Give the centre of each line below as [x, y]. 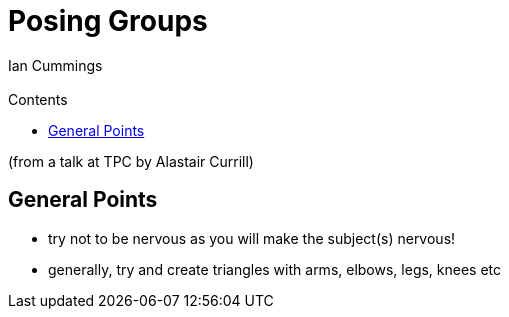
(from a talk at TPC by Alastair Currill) [131, 161]
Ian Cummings [55, 65]
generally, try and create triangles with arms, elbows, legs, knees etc [275, 269]
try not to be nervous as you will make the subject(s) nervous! [252, 238]
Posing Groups [108, 21]
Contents [38, 99]
